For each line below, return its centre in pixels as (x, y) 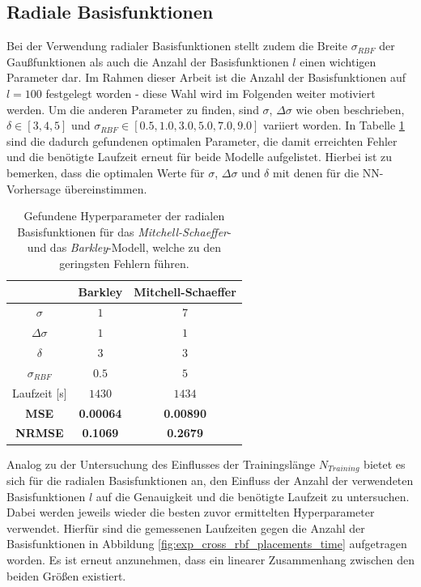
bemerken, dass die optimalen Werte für (106, 172)
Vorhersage (34, 188)
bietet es (385, 464)
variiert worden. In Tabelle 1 (334, 125)
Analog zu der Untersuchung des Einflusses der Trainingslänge (161, 464)
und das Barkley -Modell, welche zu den (124, 247)
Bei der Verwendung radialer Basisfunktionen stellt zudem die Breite (177, 46)
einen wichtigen (338, 61)
